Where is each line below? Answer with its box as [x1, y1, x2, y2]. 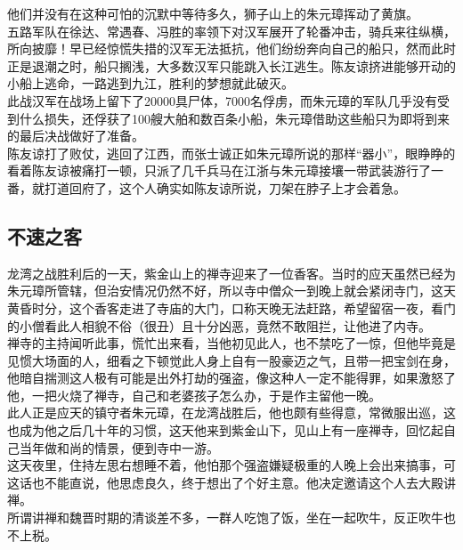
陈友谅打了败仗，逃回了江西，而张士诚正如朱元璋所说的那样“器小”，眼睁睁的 [7, 143, 456, 162]
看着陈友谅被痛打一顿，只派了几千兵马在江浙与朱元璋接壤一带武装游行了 [7, 161, 431, 180]
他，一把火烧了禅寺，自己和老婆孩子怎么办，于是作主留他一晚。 [7, 385, 381, 404]
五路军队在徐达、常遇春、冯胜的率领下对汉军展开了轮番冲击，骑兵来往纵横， [7, 21, 456, 40]
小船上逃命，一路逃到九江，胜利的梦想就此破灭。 [7, 74, 294, 93]
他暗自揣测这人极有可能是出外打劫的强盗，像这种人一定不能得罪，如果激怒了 [7, 368, 456, 387]
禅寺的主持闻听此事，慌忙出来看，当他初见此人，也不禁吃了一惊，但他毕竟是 [7, 334, 456, 352]
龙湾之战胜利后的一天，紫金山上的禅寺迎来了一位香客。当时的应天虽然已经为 [7, 263, 456, 282]
